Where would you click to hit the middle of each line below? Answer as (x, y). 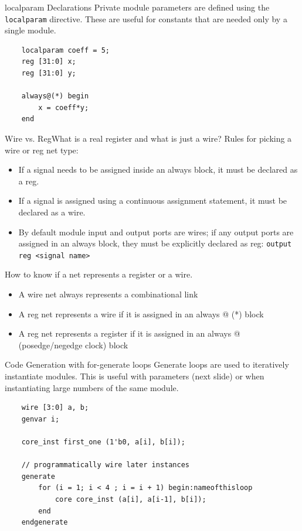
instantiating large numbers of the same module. (92, 387)
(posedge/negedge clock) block (73, 345)
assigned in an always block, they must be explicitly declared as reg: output (155, 243)
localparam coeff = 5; (65, 50)
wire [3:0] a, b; (55, 408)
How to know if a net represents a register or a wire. (99, 274)
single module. (30, 30)
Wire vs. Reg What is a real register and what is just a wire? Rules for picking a (148, 138)
